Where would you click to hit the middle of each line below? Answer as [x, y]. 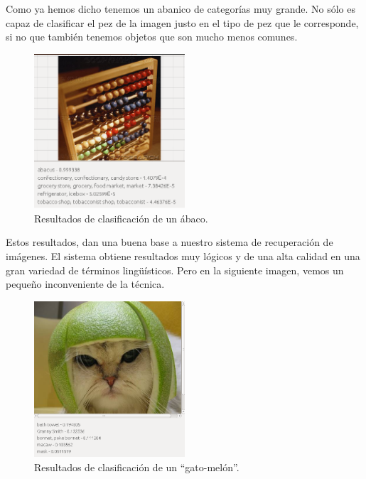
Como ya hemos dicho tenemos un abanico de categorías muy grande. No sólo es [181, 9]
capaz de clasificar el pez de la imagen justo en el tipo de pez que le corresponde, [182, 22]
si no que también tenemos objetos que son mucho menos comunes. [152, 37]
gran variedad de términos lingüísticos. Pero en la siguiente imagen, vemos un [175, 270]
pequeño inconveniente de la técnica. [85, 284]
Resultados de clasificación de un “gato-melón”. [137, 467]
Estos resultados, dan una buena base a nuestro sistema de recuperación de [169, 242]
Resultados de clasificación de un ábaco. [121, 218]
